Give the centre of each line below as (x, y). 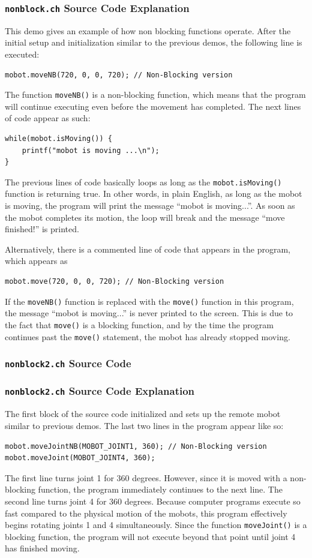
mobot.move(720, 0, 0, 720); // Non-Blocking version (115, 281)
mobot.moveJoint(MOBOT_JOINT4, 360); (80, 458)
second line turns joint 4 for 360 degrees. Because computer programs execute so (153, 501)
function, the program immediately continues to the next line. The (160, 489)
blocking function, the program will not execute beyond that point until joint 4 (150, 536)
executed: (22, 54)
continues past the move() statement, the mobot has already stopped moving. (148, 336)
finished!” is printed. (42, 229)
